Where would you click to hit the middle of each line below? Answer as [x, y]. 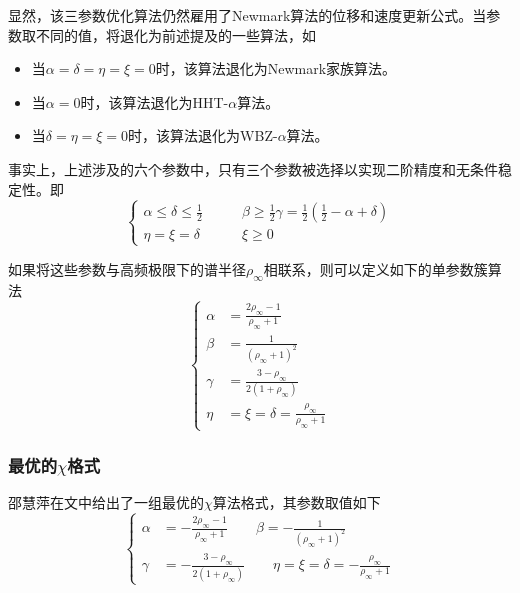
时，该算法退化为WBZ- [203, 135]
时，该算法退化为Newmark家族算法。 [276, 68]
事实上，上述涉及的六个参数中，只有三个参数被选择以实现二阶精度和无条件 [253, 168]
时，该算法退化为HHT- [154, 101]
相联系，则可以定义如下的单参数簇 [375, 268]
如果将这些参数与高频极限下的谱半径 [127, 268]
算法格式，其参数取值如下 [296, 502]
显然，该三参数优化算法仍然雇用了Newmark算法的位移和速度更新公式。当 [247, 15]
